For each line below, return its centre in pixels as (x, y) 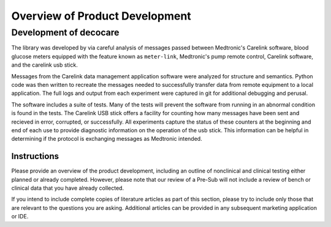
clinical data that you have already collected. (68, 188)
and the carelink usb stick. (44, 65)
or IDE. (20, 217)
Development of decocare (65, 32)
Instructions (35, 156)
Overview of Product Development (101, 16)
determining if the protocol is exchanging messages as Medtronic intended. (107, 139)
